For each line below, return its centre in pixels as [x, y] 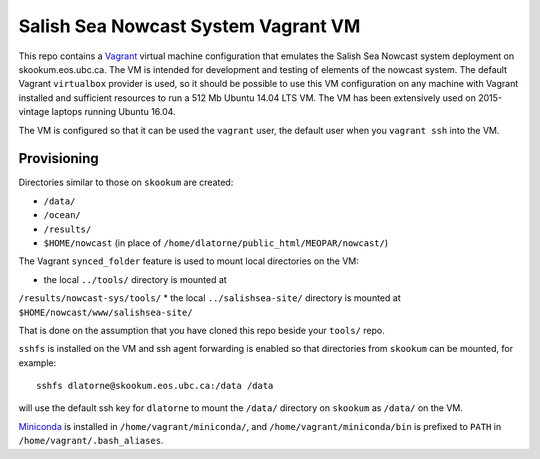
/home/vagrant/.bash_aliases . [91, 441]
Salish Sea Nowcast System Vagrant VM [189, 26]
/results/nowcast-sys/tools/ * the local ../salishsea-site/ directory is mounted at [209, 298]
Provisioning [58, 158]
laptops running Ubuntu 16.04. [113, 112]
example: [37, 362]
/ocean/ [62, 215]
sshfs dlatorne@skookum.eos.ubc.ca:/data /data [155, 386]
